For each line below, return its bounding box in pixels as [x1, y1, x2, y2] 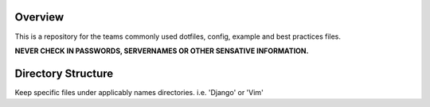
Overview [14, 10, 64, 24]
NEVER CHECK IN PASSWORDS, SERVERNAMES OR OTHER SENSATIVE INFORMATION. [14, 46, 309, 55]
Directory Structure [14, 67, 114, 80]
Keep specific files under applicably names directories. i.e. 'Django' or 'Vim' [14, 87, 264, 97]
